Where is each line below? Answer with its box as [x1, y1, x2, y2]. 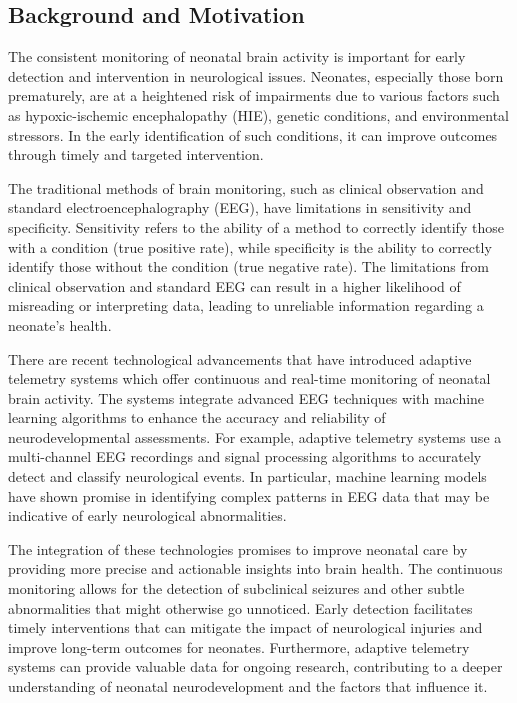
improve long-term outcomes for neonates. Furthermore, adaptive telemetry [8, 636, 470, 657]
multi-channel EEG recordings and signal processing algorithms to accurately [8, 446, 482, 467]
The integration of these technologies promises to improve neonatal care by [8, 538, 468, 559]
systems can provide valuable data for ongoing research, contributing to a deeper [8, 656, 503, 677]
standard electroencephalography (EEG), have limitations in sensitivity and [8, 197, 472, 218]
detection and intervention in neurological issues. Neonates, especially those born [8, 65, 504, 86]
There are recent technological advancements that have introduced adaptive [8, 348, 472, 369]
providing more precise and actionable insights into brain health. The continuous [8, 558, 503, 579]
